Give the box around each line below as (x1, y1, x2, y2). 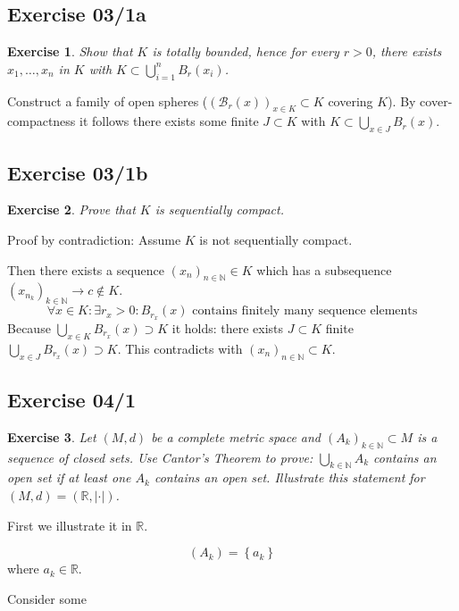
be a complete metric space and (151, 427, 321, 446)
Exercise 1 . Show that (7, 42, 133, 61)
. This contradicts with (117, 339, 243, 357)
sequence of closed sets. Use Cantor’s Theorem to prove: (7, 448, 313, 466)
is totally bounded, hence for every (152, 42, 339, 61)
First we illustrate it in (7, 515, 132, 534)
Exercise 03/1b (7, 158, 148, 186)
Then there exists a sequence (7, 260, 165, 279)
